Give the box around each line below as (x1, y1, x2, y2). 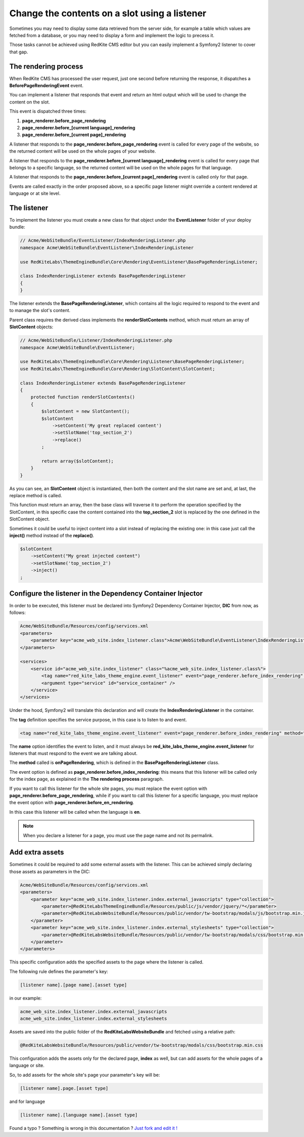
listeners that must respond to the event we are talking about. (9, 750, 138, 756)
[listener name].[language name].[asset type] (20, 1112, 138, 1118)
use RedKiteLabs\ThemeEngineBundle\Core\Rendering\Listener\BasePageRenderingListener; (20, 359, 245, 365)
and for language (9, 1098, 46, 1105)
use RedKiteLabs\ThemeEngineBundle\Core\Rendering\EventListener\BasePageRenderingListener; (20, 259, 258, 265)
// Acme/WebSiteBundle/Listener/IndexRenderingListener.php (20, 337, 173, 343)
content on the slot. (9, 99, 50, 105)
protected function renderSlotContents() (30, 394, 135, 400)
